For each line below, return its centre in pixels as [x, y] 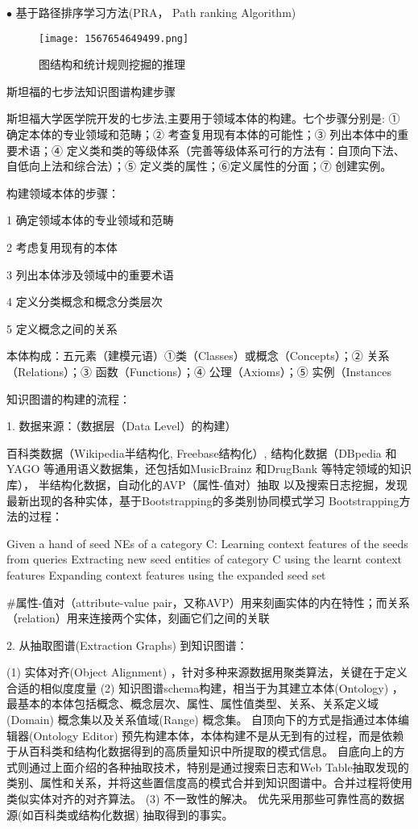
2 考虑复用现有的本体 [62, 247]
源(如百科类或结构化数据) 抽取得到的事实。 [120, 814]
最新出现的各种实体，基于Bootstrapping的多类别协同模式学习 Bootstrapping [203, 500]
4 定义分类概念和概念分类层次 [85, 301]
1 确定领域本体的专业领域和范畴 [90, 220]
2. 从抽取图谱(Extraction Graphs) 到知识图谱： [127, 645]
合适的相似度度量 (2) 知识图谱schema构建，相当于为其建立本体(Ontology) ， [205, 687]
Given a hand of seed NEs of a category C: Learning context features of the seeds [207, 543]
